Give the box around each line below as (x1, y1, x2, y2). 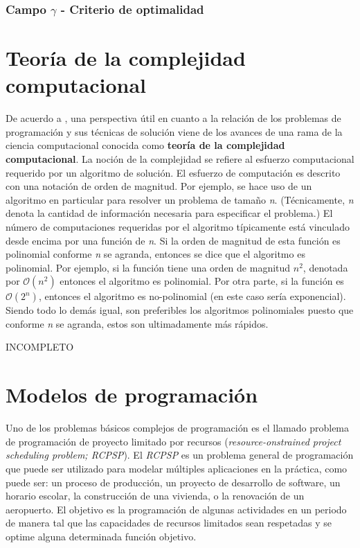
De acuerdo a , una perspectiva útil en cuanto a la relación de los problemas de (6, 111, 341, 125)
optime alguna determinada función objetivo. (6, 529, 197, 543)
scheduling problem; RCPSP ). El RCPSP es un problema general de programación (6, 448, 354, 462)
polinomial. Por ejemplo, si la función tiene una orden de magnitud (6, 260, 291, 274)
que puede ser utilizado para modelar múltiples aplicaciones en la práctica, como (6, 461, 348, 475)
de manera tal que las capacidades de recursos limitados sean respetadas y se (6, 515, 332, 530)
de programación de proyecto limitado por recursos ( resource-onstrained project (6, 434, 341, 448)
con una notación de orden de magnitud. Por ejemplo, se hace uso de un (6, 179, 312, 193)
